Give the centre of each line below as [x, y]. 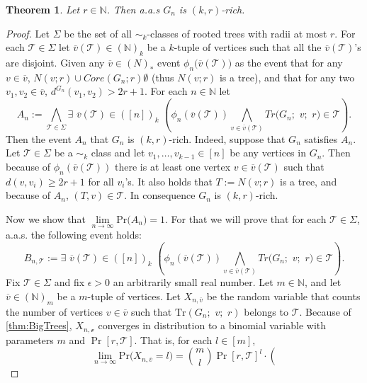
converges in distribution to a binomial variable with [212, 325]
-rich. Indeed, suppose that [227, 138]
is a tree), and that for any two [287, 77]
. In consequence [160, 195]
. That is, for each [173, 339]
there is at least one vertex [173, 166]
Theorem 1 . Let [43, 9]
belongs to [266, 311]
